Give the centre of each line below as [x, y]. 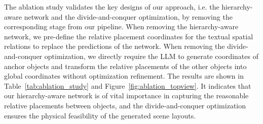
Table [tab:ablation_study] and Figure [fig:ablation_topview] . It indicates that [128, 85]
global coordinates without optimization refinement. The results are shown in [124, 76]
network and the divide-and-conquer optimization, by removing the [128, 16]
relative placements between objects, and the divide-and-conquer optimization [125, 105]
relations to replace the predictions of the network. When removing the [115, 46]
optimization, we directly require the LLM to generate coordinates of [151, 56]
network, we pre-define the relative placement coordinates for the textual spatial [129, 36]
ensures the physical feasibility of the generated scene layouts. [100, 115]
